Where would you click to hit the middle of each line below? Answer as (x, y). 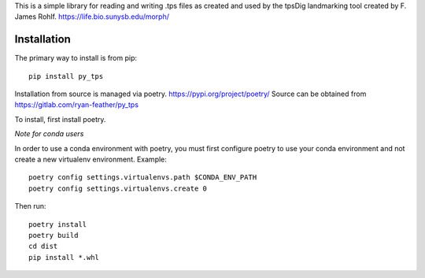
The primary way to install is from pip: (76, 58)
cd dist (43, 246)
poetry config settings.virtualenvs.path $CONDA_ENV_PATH (143, 178)
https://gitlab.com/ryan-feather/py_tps (77, 105)
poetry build (54, 235)
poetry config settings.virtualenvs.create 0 (118, 188)
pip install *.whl (64, 257)
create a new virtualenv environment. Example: (91, 159)
